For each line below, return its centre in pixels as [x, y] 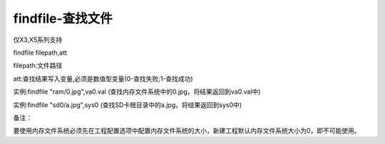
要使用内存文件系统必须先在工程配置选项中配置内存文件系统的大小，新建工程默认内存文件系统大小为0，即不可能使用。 [187, 131]
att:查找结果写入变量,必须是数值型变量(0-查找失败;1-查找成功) [103, 79]
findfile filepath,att [40, 52]
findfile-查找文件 [63, 18]
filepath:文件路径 [38, 66]
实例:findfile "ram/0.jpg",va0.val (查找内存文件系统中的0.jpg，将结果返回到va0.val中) [137, 92]
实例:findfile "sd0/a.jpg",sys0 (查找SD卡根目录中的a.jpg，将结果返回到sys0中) [128, 105]
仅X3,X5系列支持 [38, 40]
